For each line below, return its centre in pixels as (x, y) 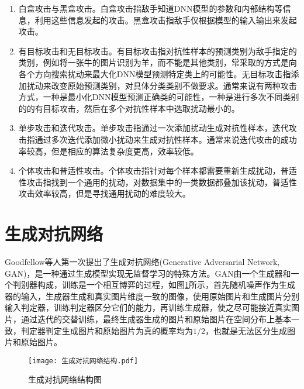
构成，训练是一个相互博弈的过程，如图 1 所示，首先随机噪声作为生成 (166, 285)
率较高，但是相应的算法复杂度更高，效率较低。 (108, 151)
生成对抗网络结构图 (65, 379)
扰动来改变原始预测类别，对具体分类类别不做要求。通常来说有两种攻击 (162, 85)
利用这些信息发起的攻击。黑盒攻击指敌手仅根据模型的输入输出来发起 (166, 20)
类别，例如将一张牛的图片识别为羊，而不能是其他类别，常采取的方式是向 (158, 62)
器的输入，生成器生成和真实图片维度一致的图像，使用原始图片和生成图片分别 (152, 296)
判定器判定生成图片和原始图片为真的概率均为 (107, 330)
